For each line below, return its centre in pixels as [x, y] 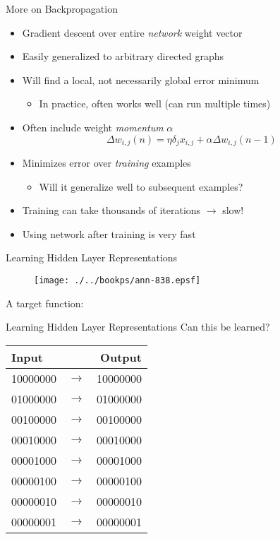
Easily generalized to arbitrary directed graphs [123, 56]
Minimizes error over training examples [106, 163]
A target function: [45, 303]
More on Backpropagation [62, 8]
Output [121, 357]
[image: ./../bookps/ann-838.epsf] [117, 280]
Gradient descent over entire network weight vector [132, 32]
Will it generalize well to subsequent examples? [141, 186]
